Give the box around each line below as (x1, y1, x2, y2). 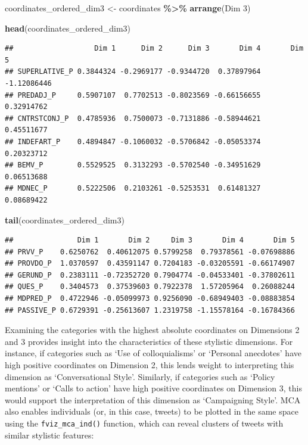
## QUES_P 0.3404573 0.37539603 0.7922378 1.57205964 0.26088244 (5, 282, 295, 291)
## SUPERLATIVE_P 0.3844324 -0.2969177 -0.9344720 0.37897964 (5, 67, 261, 76)
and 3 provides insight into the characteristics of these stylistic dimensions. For (5, 335, 293, 347)
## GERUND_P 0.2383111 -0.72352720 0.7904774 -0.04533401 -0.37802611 (5, 270, 295, 279)
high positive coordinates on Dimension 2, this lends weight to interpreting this (5, 359, 294, 371)
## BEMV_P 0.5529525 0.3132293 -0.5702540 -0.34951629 (5, 161, 261, 170)
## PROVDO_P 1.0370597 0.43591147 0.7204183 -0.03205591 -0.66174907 (5, 259, 295, 268)
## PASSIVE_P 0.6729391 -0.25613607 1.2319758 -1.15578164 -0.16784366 (5, 306, 295, 315)
